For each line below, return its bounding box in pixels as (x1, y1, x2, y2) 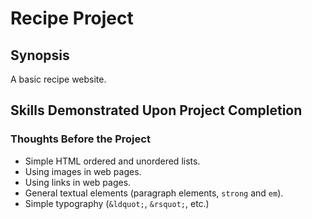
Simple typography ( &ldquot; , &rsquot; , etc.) (24, 197, 210, 209)
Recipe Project (10, 7, 134, 30)
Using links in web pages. (24, 176, 132, 188)
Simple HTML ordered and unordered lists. (24, 155, 201, 167)
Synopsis (10, 47, 70, 64)
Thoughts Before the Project (10, 132, 151, 146)
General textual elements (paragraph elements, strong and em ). (24, 187, 284, 199)
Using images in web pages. (24, 165, 142, 177)
